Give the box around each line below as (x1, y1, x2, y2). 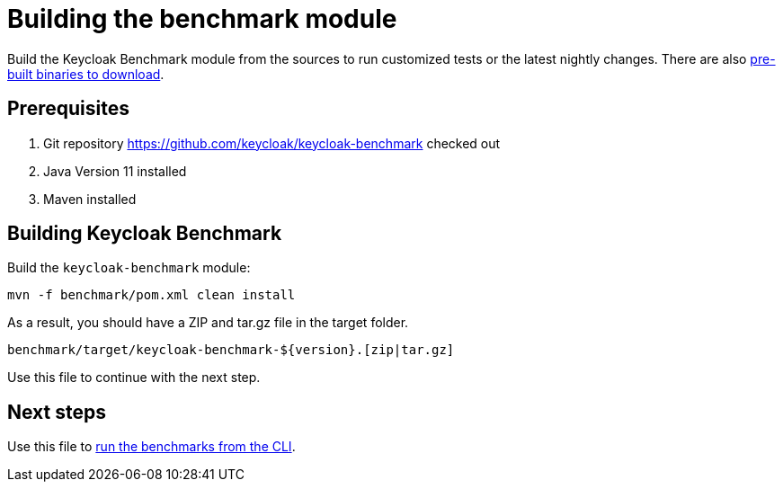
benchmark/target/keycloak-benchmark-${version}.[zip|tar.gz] (7, 342, 455, 358)
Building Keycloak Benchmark (7, 222, 282, 245)
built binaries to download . (7, 66, 165, 82)
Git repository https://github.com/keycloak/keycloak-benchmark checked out (43, 135, 501, 151)
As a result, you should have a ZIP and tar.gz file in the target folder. (7, 315, 409, 331)
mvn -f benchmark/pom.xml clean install (7, 288, 296, 303)
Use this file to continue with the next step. (7, 369, 261, 386)
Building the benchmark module (7, 4, 397, 34)
